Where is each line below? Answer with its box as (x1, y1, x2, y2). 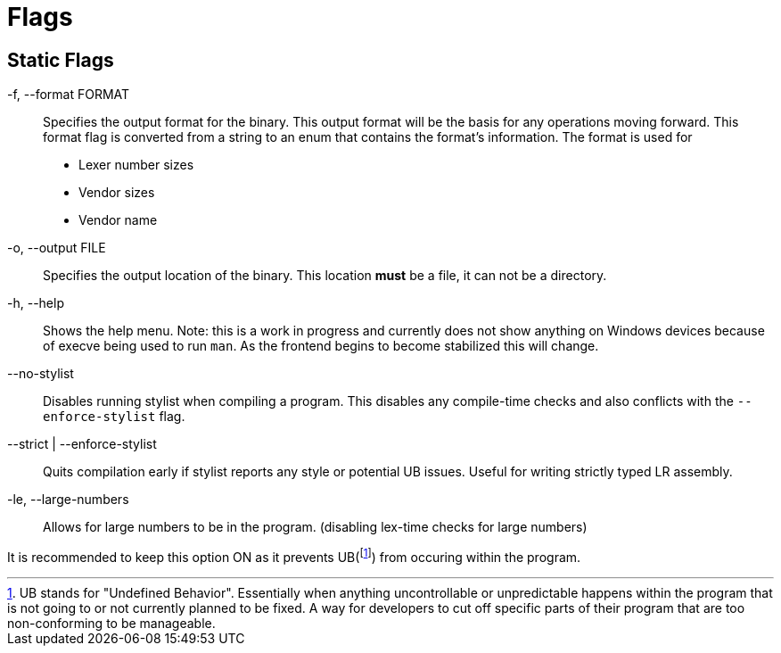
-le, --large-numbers (7, 492, 129, 508)
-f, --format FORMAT (7, 87, 130, 103)
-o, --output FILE (7, 240, 106, 256)
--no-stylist (7, 366, 74, 382)
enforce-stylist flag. (43, 409, 185, 425)
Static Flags (7, 48, 114, 71)
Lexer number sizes (78, 157, 194, 173)
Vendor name (78, 212, 158, 228)
